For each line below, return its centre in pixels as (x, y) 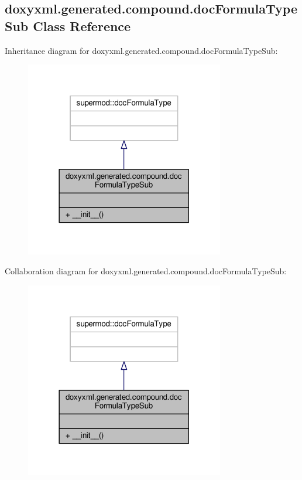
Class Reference (82, 25)
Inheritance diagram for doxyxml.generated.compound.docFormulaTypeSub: (141, 50)
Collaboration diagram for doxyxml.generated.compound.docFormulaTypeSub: (146, 270)
